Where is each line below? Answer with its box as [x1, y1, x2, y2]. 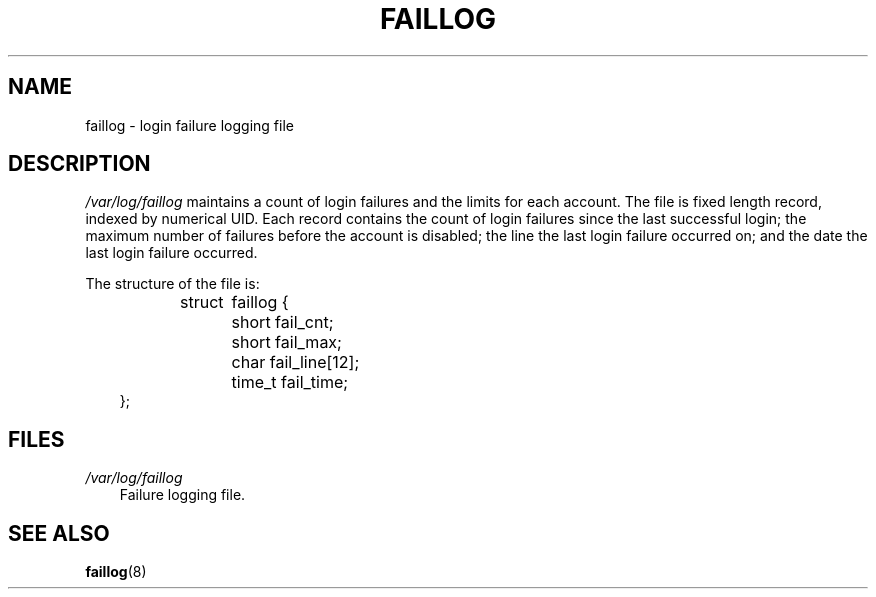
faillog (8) [85, 563, 147, 581]
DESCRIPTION [8, 151, 151, 177]
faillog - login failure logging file [85, 116, 294, 134]
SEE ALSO [8, 520, 110, 546]
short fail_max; [231, 332, 342, 353]
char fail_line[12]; [231, 352, 360, 373]
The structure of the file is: [85, 275, 260, 293]
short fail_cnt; [231, 312, 334, 333]
